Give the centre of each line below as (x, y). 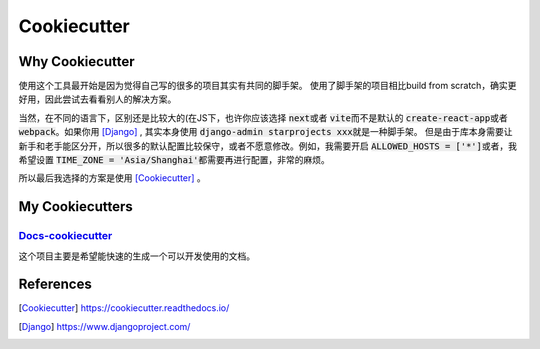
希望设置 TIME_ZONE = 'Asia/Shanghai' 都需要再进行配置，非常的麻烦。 (174, 160)
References (55, 284)
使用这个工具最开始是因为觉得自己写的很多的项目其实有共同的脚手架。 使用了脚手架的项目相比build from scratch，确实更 (267, 86)
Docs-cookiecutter (65, 236)
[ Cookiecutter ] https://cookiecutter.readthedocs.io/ (124, 308)
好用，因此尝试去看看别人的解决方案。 (97, 99)
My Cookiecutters (76, 206)
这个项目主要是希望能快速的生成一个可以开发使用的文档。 (136, 256)
